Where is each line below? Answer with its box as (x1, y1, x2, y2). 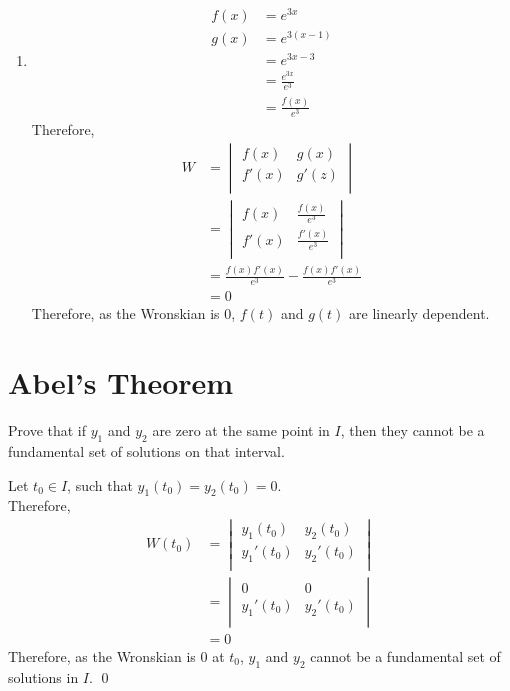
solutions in (8, 666, 79, 687)
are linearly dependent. (349, 303, 490, 324)
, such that (67, 474, 133, 495)
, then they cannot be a (340, 420, 485, 441)
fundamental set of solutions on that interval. (8, 440, 285, 461)
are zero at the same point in (152, 420, 330, 441)
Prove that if (8, 420, 87, 441)
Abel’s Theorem (8, 362, 234, 403)
